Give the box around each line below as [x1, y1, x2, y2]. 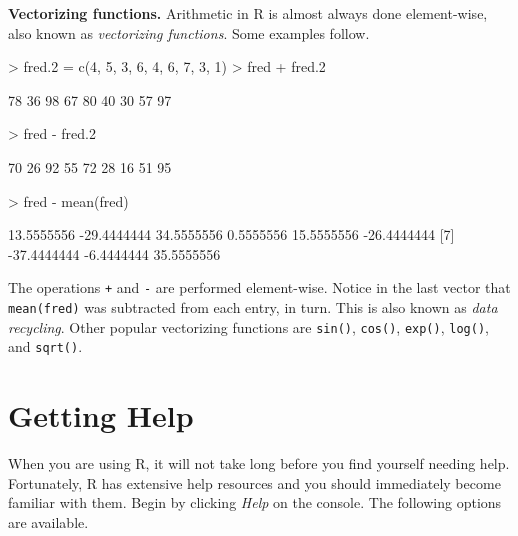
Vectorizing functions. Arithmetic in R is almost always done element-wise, [8, 3, 488, 23]
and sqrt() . [8, 336, 83, 357]
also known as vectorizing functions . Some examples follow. [8, 22, 370, 43]
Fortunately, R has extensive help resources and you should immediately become [8, 472, 501, 493]
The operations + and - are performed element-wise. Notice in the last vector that [8, 277, 511, 298]
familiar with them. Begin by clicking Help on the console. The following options [8, 492, 502, 513]
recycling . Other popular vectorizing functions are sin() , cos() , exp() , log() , [8, 316, 489, 337]
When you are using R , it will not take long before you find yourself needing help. [8, 453, 510, 474]
